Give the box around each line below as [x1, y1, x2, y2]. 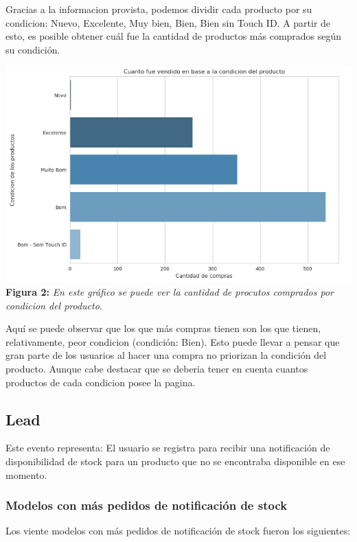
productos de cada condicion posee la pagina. [5, 375, 196, 389]
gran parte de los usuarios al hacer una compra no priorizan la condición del [5, 348, 327, 362]
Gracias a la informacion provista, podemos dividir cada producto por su [5, 2, 312, 16]
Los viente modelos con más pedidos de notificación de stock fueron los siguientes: [5, 523, 351, 538]
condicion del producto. [5, 298, 103, 312]
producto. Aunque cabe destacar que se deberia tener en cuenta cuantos [5, 362, 308, 376]
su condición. [5, 42, 60, 56]
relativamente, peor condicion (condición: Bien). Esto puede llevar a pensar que [5, 334, 340, 349]
